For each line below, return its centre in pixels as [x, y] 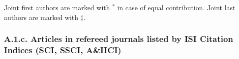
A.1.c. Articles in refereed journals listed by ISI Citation [119, 39]
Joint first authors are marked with [57, 7]
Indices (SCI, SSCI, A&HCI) [63, 50]
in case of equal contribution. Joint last [176, 7]
